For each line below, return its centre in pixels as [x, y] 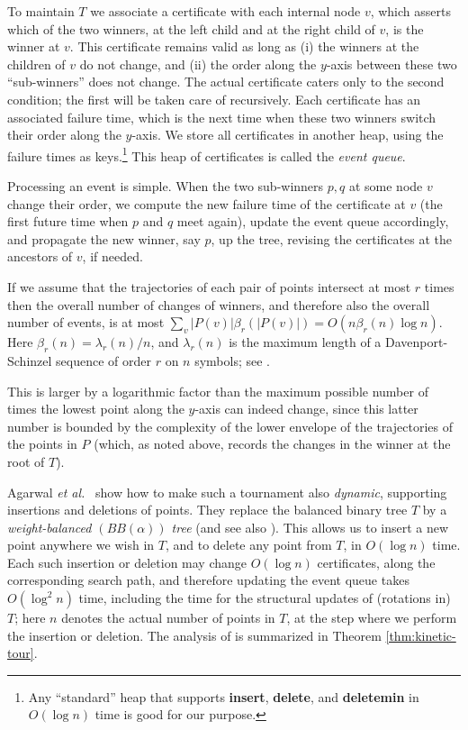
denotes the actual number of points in [168, 618]
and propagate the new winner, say [104, 238]
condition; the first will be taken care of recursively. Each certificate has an [214, 99]
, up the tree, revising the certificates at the [331, 238]
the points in [42, 444]
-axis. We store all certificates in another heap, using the [288, 135]
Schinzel [30, 360]
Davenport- [417, 342]
